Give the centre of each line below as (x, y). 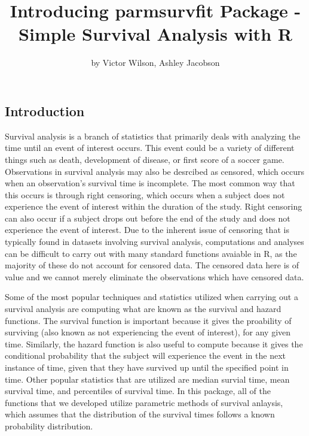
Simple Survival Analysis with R (155, 34)
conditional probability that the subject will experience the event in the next (145, 355)
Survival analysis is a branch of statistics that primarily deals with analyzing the (153, 136)
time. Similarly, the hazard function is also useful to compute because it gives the (154, 343)
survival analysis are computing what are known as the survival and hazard (143, 309)
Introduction (45, 110)
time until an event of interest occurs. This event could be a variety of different (150, 148)
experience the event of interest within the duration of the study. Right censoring (154, 206)
